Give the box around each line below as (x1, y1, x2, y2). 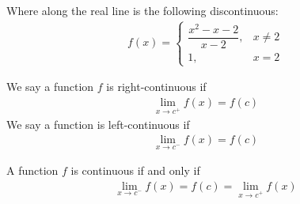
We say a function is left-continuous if (6, 115, 190, 132)
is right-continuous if (106, 78, 207, 95)
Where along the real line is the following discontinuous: (6, 2, 279, 18)
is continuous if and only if (70, 162, 200, 179)
